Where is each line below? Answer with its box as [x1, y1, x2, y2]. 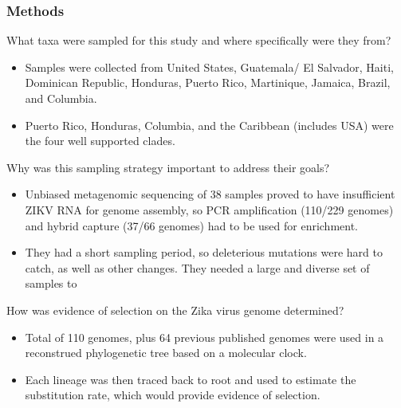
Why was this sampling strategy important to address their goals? [6, 159, 330, 175]
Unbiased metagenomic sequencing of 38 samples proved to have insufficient [25, 186, 395, 202]
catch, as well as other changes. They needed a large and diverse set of [25, 259, 370, 276]
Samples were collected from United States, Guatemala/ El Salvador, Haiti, [25, 58, 394, 75]
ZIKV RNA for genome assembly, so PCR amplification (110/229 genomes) [25, 201, 394, 218]
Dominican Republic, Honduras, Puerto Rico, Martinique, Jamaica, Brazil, [25, 74, 391, 91]
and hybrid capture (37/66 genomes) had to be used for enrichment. [25, 217, 359, 233]
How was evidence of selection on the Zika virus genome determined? [6, 301, 344, 318]
